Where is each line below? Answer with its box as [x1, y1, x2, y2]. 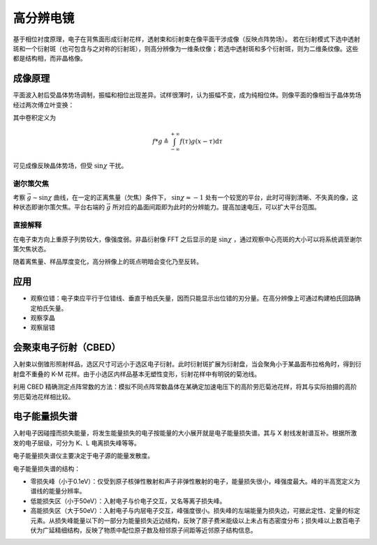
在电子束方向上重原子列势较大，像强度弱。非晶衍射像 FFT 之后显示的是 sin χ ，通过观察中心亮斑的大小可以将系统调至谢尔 [13, 234, 362, 244]
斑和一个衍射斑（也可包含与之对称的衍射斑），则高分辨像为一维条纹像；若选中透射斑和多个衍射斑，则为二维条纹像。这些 [13, 44, 359, 52]
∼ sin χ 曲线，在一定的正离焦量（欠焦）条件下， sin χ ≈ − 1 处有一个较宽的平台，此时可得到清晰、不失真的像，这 [32, 193, 359, 202]
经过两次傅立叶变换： [13, 100, 75, 109]
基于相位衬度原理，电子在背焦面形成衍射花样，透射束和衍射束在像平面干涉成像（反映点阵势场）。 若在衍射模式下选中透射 [13, 35, 360, 43]
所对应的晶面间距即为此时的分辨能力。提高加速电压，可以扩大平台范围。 [112, 203, 320, 211]
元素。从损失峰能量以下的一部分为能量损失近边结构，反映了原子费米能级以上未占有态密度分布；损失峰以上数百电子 [30, 516, 361, 525]
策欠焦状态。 [13, 244, 50, 253]
